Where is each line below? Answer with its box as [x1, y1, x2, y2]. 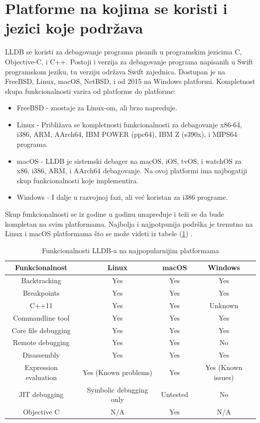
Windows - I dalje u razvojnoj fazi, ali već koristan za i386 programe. [16, 192, 228, 202]
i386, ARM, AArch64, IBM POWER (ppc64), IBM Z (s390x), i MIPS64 [16, 129, 237, 139]
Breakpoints [23, 288, 60, 298]
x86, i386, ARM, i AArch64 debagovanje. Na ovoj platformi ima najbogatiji [16, 165, 248, 176]
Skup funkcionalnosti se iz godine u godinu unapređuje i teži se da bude [5, 209, 224, 219]
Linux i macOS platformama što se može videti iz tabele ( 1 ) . [5, 228, 193, 239]
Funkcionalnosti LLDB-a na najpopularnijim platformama [42, 245, 219, 255]
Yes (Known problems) [82, 367, 152, 377]
